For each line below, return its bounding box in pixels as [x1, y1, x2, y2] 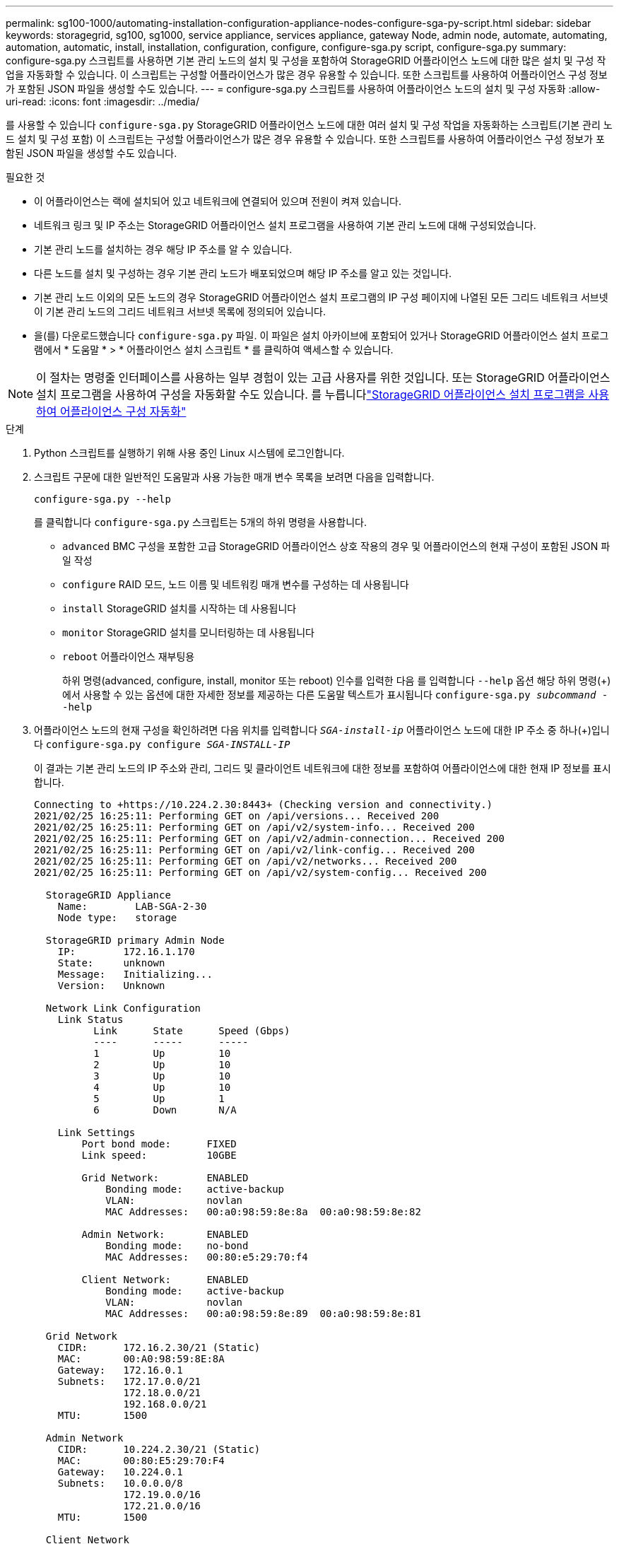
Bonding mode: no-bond [105, 1240, 249, 1251]
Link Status [57, 1014, 124, 1025]
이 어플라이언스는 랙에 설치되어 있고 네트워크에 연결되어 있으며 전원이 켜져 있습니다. [34, 195, 401, 207]
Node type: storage [57, 912, 177, 923]
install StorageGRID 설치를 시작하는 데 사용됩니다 [62, 602, 297, 614]
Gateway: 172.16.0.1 [57, 1364, 183, 1376]
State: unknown [57, 957, 165, 969]
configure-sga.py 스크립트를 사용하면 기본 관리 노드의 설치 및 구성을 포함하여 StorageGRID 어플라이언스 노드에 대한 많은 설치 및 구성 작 [6, 54, 606, 66]
